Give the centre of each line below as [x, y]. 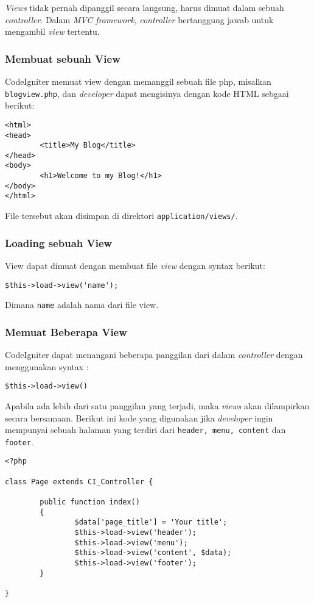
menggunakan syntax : [47, 366]
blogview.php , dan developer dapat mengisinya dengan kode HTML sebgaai [147, 93]
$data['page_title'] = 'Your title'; [151, 522]
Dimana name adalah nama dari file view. [82, 305]
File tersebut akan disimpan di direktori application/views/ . [121, 216]
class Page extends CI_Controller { [79, 482]
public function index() [90, 502]
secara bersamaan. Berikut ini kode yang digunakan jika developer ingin [139, 417]
